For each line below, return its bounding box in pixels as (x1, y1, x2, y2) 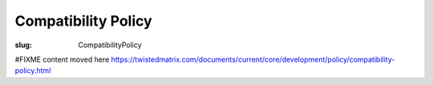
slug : (14, 40, 32, 50)
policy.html (14, 66, 51, 75)
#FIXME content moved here (14, 55, 110, 64)
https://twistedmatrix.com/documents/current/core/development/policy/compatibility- (111, 55, 395, 64)
